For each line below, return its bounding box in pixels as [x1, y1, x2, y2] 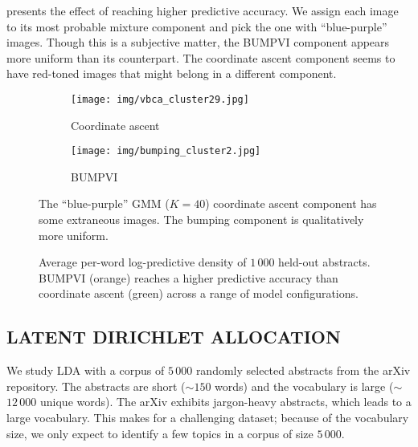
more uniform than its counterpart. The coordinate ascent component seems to [6, 49, 395, 66]
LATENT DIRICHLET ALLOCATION [6, 324, 341, 349]
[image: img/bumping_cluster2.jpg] [71, 145, 261, 157]
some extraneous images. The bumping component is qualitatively [39, 211, 364, 228]
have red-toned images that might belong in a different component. [6, 65, 337, 82]
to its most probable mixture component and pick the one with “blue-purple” [6, 18, 387, 35]
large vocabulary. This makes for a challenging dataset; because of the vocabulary [6, 409, 409, 426]
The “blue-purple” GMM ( [39, 195, 170, 212]
